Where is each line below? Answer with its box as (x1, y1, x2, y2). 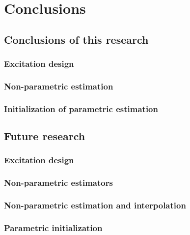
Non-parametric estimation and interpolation (4, 199, 186, 211)
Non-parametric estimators (4, 176, 113, 189)
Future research (4, 128, 85, 144)
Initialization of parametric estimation (4, 102, 158, 115)
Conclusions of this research (4, 31, 149, 47)
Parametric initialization (4, 221, 103, 234)
